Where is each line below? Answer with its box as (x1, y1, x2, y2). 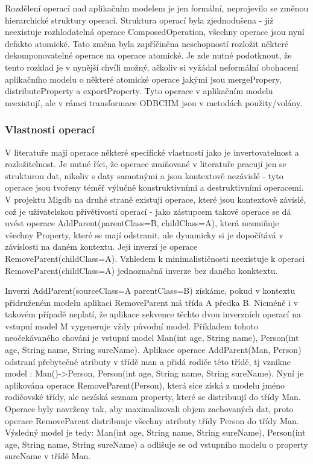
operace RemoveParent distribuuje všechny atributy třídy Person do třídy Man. (5, 414, 299, 427)
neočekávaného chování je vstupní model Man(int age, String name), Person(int (5, 331, 299, 344)
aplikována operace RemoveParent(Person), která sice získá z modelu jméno (5, 378, 285, 391)
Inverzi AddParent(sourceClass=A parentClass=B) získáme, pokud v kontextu (5, 284, 296, 297)
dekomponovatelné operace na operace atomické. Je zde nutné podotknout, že (5, 49, 292, 62)
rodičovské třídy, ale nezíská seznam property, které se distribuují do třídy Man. (5, 390, 301, 403)
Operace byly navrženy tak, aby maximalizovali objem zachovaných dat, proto (5, 402, 294, 415)
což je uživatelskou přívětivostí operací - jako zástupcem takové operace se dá (5, 205, 291, 217)
